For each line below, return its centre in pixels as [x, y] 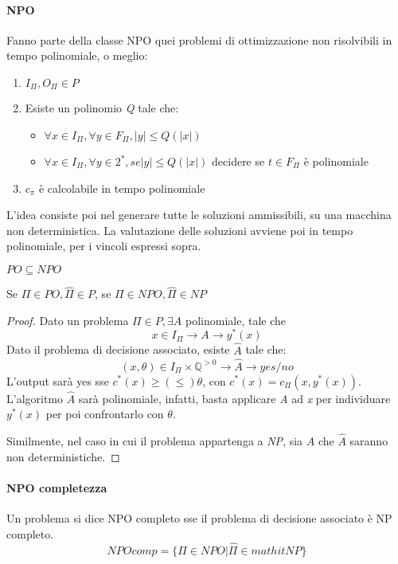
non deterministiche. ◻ [63, 456]
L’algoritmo [35, 398]
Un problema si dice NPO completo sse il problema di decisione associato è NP [199, 518]
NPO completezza [57, 487]
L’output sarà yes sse [58, 380]
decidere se [238, 161]
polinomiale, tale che [236, 320]
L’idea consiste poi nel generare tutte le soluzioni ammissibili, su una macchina [199, 215]
